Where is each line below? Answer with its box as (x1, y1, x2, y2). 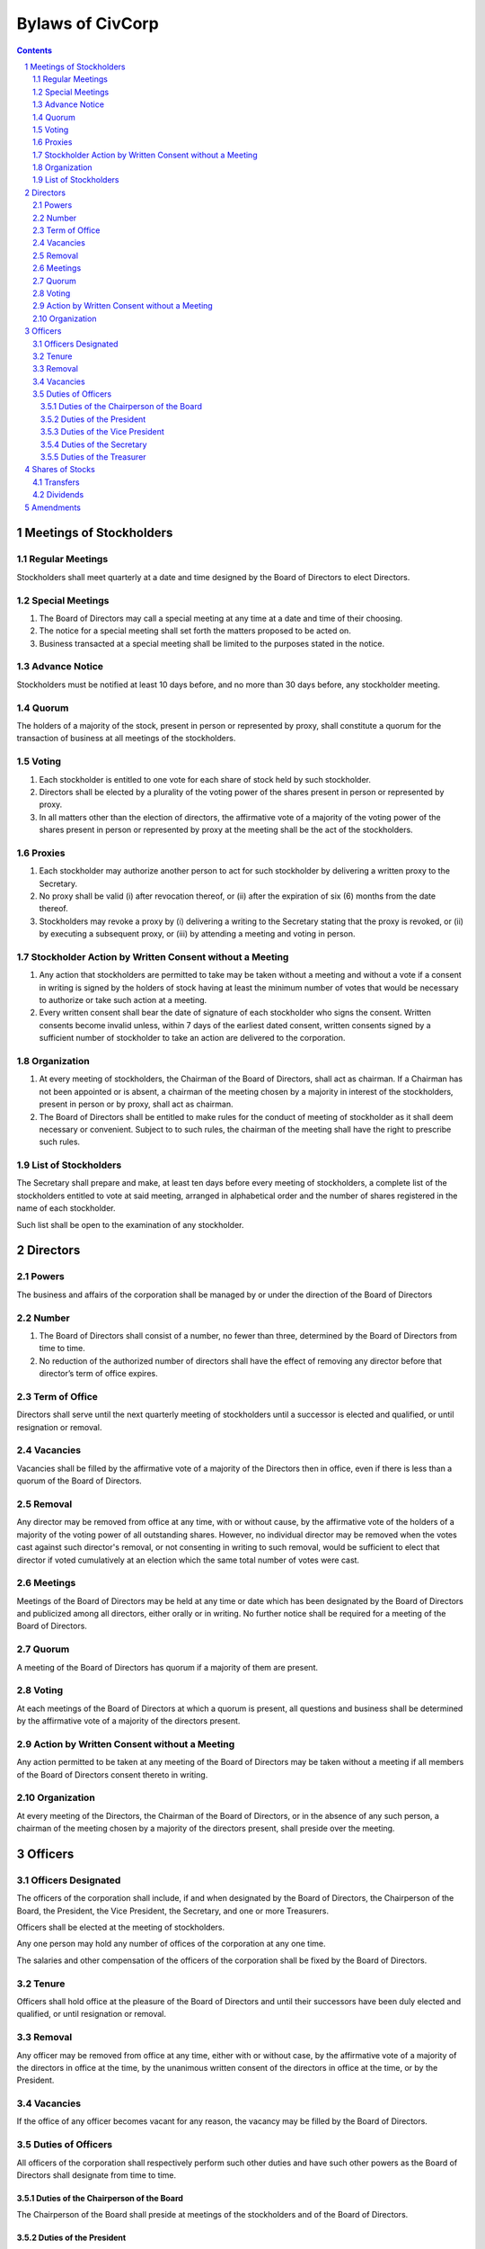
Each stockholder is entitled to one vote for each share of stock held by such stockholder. (39, 774, 372, 784)
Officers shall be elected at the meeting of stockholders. (16, 1922, 225, 1933)
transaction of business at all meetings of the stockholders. (16, 733, 236, 744)
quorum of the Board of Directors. (16, 1475, 143, 1486)
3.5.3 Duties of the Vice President (40, 426, 165, 437)
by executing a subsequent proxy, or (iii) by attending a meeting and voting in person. (39, 928, 356, 939)
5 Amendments (24, 502, 81, 513)
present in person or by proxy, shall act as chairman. (39, 1098, 234, 1110)
